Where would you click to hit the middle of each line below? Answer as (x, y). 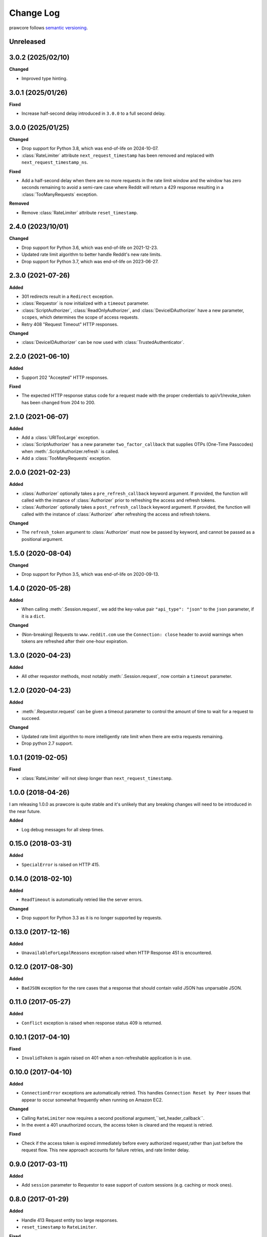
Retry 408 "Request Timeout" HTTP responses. (70, 324)
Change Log (35, 13)
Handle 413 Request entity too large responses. (70, 1220)
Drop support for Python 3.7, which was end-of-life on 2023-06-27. (90, 261)
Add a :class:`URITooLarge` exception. (61, 437)
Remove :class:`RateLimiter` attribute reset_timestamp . (80, 212)
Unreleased (27, 42)
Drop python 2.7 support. (47, 743)
